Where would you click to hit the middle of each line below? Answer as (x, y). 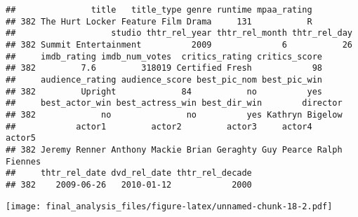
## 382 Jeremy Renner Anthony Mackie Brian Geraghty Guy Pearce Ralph (174, 149)
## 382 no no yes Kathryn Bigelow (174, 114)
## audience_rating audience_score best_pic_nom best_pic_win (164, 79)
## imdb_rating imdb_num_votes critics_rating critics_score (164, 56)
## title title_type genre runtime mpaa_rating (159, 10)
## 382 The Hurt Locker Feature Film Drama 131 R (159, 21)
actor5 (21, 138)
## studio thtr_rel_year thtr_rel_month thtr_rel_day (179, 33)
